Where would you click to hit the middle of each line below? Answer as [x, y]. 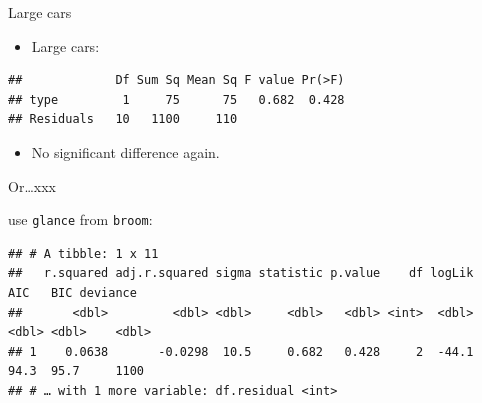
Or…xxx [32, 185]
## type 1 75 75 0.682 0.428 [176, 99]
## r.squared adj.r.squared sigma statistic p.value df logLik [241, 273]
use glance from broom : [80, 219]
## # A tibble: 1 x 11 [83, 253]
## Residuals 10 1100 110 [123, 119]
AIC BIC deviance [72, 293]
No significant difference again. [125, 151]
